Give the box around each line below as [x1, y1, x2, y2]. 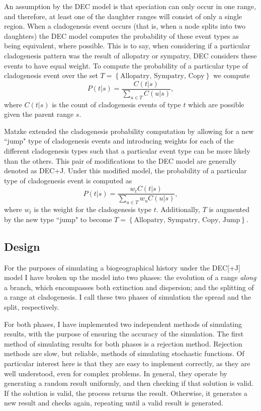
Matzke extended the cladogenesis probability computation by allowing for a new [4, 125, 254, 136]
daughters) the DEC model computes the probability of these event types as [4, 30, 239, 41]
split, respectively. [4, 301, 59, 312]
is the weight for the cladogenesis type [34, 204, 152, 215]
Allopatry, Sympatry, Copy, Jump [134, 216, 240, 224]
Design [4, 238, 40, 254]
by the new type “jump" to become [4, 214, 112, 224]
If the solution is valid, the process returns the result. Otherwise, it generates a [4, 387, 247, 398]
